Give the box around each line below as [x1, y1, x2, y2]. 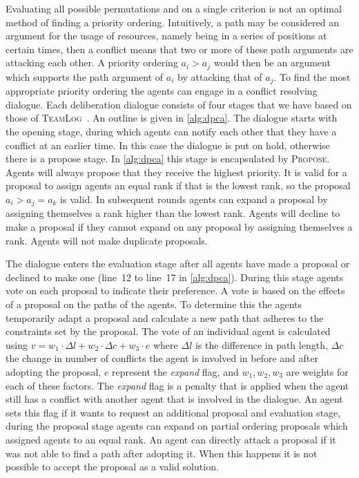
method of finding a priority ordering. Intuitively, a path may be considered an [6, 15, 339, 29]
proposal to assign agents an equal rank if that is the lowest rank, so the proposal [6, 178, 351, 193]
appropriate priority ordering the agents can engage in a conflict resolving [6, 84, 318, 98]
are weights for [286, 365, 349, 379]
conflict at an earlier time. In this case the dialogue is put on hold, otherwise [6, 137, 330, 152]
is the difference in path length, [195, 337, 328, 352]
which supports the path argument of [6, 69, 164, 84]
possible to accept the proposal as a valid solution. [6, 459, 219, 474]
